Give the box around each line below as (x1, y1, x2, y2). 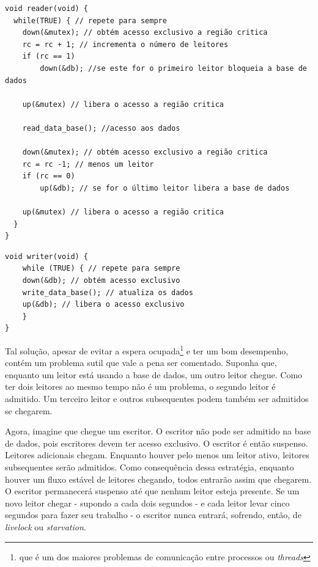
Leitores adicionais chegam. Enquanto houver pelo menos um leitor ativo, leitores (5, 448, 309, 461)
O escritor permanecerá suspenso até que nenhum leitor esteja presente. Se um (5, 485, 300, 497)
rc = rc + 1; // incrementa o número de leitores (22, 40, 229, 49)
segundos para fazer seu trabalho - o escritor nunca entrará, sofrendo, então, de (5, 508, 301, 521)
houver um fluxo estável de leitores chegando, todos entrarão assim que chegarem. (5, 472, 312, 485)
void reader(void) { (5, 4, 89, 13)
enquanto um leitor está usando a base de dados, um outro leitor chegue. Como (5, 368, 303, 381)
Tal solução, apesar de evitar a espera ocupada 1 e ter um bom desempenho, (5, 343, 289, 357)
